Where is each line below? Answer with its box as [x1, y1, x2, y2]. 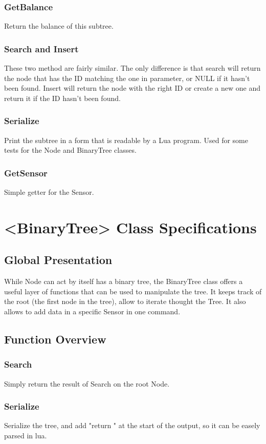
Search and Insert [4, 42, 79, 55]
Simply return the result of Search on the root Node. [4, 378, 170, 389]
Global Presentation [4, 252, 113, 268]
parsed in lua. [4, 430, 47, 440]
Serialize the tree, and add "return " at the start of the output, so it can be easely [4, 420, 260, 431]
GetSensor [4, 166, 48, 179]
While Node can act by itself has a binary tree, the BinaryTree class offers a [4, 276, 243, 287]
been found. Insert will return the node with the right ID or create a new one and [4, 83, 261, 93]
